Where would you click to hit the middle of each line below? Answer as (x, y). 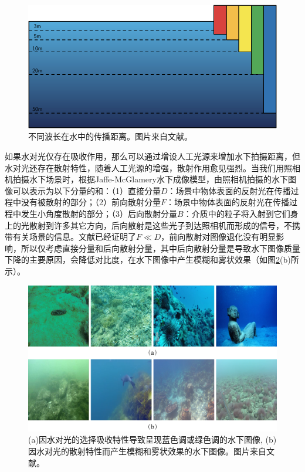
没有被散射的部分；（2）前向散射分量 (91, 202)
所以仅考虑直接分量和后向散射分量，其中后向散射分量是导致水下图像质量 (160, 248)
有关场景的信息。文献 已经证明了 (74, 237)
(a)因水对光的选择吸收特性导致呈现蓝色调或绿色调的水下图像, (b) (152, 439)
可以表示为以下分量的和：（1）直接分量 (87, 190)
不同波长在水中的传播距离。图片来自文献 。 (110, 136)
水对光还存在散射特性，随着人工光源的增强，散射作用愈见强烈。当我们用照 (148, 167)
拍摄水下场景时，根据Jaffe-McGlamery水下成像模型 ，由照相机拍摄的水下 (150, 179)
